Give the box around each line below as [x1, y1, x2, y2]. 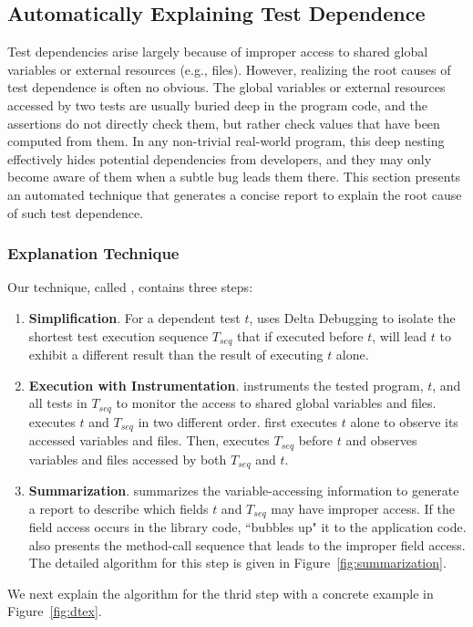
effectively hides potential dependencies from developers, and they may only [7, 149, 432, 168]
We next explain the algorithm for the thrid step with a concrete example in [7, 583, 434, 602]
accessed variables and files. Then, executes [28, 431, 270, 450]
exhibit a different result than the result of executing [28, 345, 324, 363]
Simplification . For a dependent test [28, 308, 241, 327]
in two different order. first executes [138, 412, 338, 431]
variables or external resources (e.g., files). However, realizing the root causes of [7, 59, 451, 78]
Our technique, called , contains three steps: [7, 277, 253, 297]
